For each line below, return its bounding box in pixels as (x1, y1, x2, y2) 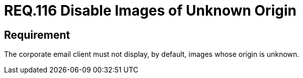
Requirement (4, 28, 70, 41)
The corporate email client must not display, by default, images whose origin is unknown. (4, 50, 299, 59)
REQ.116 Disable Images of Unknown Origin (4, 2, 296, 19)
